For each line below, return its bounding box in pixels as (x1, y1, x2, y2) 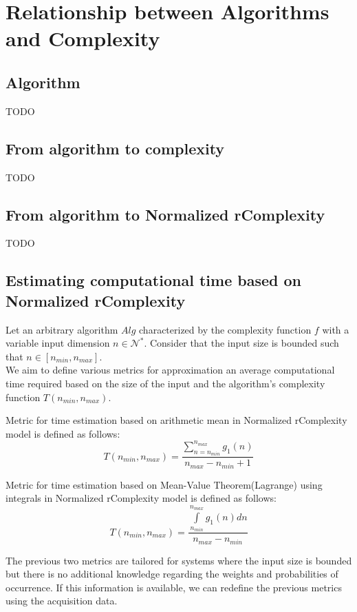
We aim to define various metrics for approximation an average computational (6, 363, 335, 377)
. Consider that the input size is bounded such (144, 336, 339, 350)
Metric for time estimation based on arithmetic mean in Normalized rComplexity (6, 413, 347, 427)
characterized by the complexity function (139, 322, 312, 336)
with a (322, 322, 349, 336)
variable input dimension (6, 336, 110, 350)
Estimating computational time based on (6, 269, 301, 291)
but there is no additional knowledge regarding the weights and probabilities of (6, 567, 338, 581)
